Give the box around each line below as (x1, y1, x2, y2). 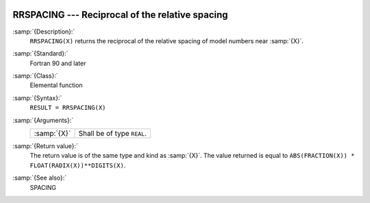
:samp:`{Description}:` (12, 27, 75, 36)
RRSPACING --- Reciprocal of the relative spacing (12, 9, 229, 21)
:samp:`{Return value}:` (12, 142, 79, 150)
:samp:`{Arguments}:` (12, 116, 74, 124)
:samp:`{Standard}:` (12, 49, 69, 58)
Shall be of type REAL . (78, 129, 147, 139)
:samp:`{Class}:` (12, 72, 58, 80)
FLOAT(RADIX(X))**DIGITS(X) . (29, 161, 126, 169)
